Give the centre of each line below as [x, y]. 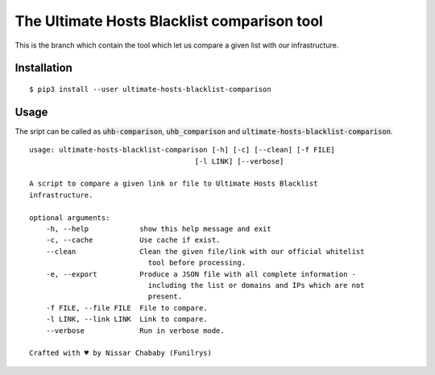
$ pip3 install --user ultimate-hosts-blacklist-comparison [150, 89]
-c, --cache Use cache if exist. [133, 240]
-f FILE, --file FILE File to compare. [127, 308]
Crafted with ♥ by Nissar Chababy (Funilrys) [121, 353]
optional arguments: [70, 217]
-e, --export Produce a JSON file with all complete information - [201, 274]
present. [165, 297]
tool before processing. [197, 263]
